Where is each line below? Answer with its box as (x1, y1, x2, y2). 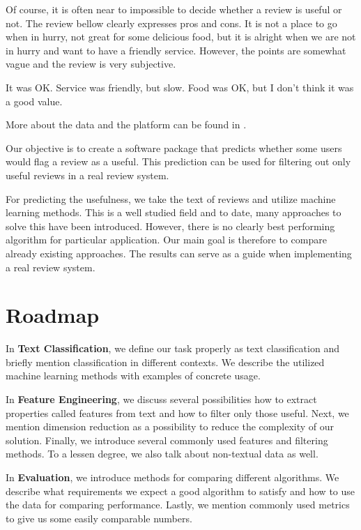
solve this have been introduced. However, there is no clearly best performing (6, 218, 335, 233)
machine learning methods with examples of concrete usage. (6, 368, 261, 383)
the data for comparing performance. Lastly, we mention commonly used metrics (6, 497, 350, 512)
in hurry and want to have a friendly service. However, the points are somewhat (6, 43, 346, 57)
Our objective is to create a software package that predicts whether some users (6, 140, 342, 155)
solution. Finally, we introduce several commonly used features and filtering (6, 432, 328, 447)
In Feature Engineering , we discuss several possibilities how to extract (6, 392, 317, 406)
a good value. (6, 93, 63, 108)
